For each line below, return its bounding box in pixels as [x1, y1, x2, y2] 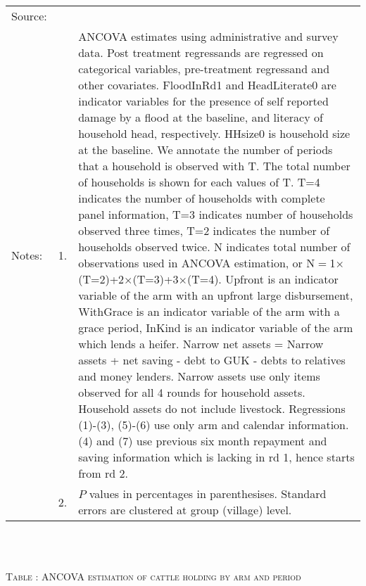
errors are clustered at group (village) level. [78, 502, 292, 518]
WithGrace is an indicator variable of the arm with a [78, 303, 340, 319]
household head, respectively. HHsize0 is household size [78, 125, 351, 141]
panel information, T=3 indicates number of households [78, 206, 353, 222]
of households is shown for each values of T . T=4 [78, 174, 320, 190]
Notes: [11, 246, 43, 263]
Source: [11, 8, 47, 24]
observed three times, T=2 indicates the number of [78, 222, 330, 238]
